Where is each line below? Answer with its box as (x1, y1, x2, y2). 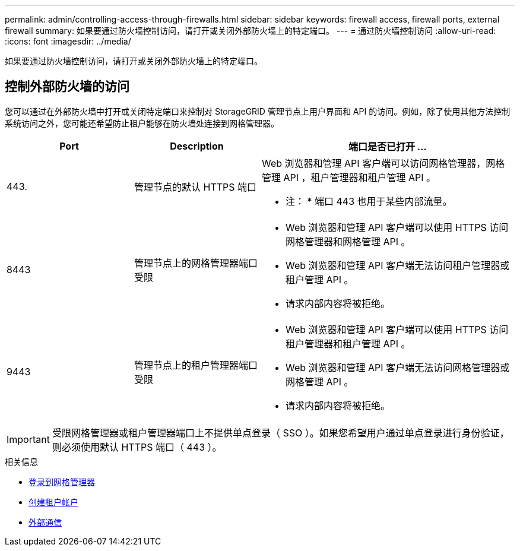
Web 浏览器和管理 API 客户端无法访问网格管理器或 (286, 361, 510, 373)
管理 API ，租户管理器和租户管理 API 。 (262, 171, 436, 183)
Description (170, 140, 224, 152)
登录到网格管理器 (28, 476, 95, 487)
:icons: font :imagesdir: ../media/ (5, 36, 131, 46)
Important (7, 433, 50, 445)
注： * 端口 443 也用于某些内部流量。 (286, 195, 452, 207)
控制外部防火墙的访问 (5, 79, 129, 94)
